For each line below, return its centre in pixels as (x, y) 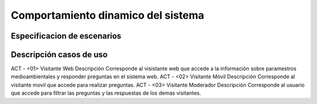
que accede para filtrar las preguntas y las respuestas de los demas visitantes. (106, 93)
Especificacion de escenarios (66, 36)
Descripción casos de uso (59, 55)
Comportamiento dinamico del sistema (108, 15)
